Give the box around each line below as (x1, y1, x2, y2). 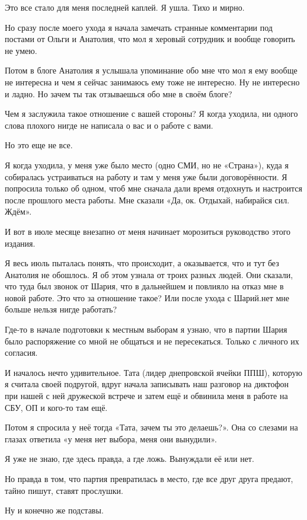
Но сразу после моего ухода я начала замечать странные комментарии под (5, 21, 273, 33)
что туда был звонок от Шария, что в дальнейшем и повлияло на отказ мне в (5, 280, 284, 292)
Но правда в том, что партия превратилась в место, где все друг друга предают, (5, 473, 293, 484)
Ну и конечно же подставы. (5, 504, 104, 516)
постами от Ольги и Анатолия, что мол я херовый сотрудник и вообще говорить (5, 33, 295, 45)
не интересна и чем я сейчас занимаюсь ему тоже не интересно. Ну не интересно (5, 75, 300, 88)
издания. (5, 237, 36, 249)
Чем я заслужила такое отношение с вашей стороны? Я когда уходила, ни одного (5, 107, 298, 120)
